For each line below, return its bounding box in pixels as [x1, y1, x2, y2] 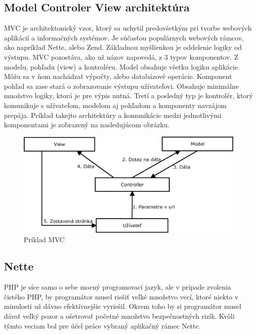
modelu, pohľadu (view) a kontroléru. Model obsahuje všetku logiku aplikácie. [4, 61, 240, 72]
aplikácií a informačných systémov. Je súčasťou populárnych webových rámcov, [4, 32, 244, 42]
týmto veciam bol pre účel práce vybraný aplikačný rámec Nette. [4, 320, 201, 331]
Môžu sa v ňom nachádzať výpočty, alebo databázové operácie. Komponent [4, 71, 232, 81]
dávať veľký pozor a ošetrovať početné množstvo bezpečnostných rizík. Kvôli [4, 310, 235, 321]
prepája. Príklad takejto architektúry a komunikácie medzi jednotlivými [4, 110, 221, 120]
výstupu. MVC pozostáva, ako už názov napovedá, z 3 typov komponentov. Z [4, 51, 239, 62]
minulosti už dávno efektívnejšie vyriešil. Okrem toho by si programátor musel [4, 301, 242, 311]
